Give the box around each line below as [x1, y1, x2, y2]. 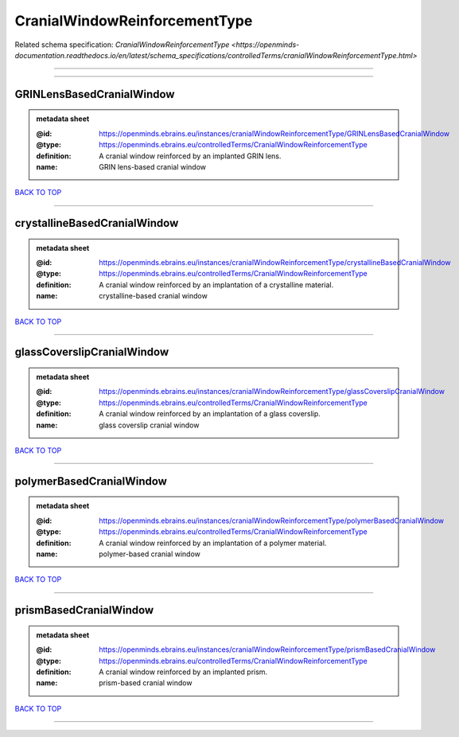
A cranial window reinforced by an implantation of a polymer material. [99, 538, 327, 548]
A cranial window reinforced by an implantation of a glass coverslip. [99, 409, 321, 419]
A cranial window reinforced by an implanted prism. [99, 667, 268, 677]
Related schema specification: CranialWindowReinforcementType [14, 40, 230, 49]
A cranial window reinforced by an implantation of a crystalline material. [99, 279, 334, 290]
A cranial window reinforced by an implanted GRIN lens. [99, 151, 282, 161]
